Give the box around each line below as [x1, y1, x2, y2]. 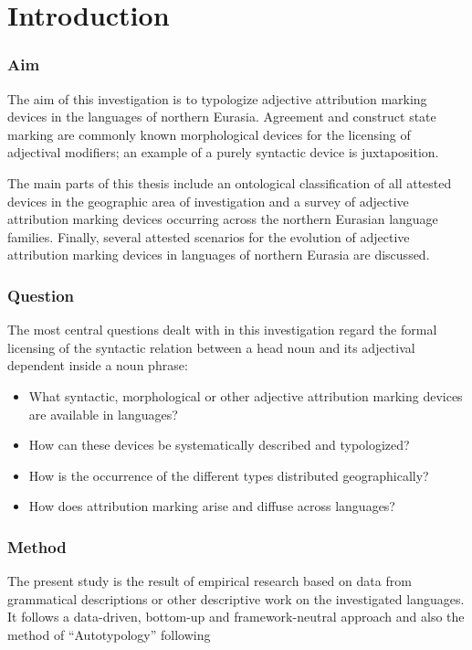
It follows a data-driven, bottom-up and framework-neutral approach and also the [7, 607, 465, 626]
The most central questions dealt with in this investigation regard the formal [7, 320, 437, 339]
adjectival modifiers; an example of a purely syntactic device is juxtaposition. [7, 143, 439, 162]
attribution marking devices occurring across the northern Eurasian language [7, 209, 438, 229]
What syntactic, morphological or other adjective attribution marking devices [28, 386, 463, 405]
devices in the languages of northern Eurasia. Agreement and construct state [7, 107, 436, 126]
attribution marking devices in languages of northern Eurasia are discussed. [7, 245, 430, 264]
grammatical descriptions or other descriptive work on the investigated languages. [7, 589, 465, 608]
